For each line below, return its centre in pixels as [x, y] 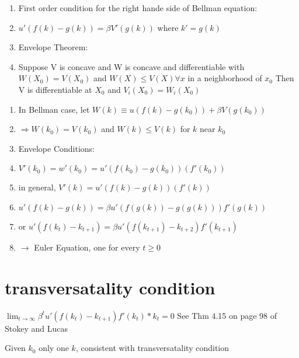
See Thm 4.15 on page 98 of [227, 315]
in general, [37, 187]
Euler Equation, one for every [87, 247]
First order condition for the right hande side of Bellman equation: [138, 8]
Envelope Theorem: [53, 47]
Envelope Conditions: [56, 148]
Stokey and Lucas [36, 328]
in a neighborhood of [225, 78]
